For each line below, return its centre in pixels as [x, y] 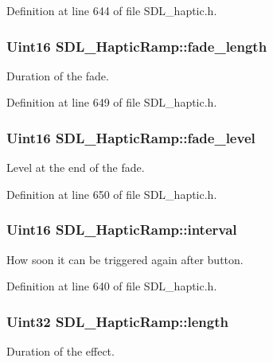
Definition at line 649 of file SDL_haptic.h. [112, 102]
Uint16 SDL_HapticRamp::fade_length [137, 46]
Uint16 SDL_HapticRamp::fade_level [131, 137]
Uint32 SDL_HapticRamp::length [117, 321]
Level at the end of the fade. [76, 167]
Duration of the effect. [60, 351]
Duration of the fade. [58, 75]
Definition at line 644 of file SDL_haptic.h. [112, 10]
